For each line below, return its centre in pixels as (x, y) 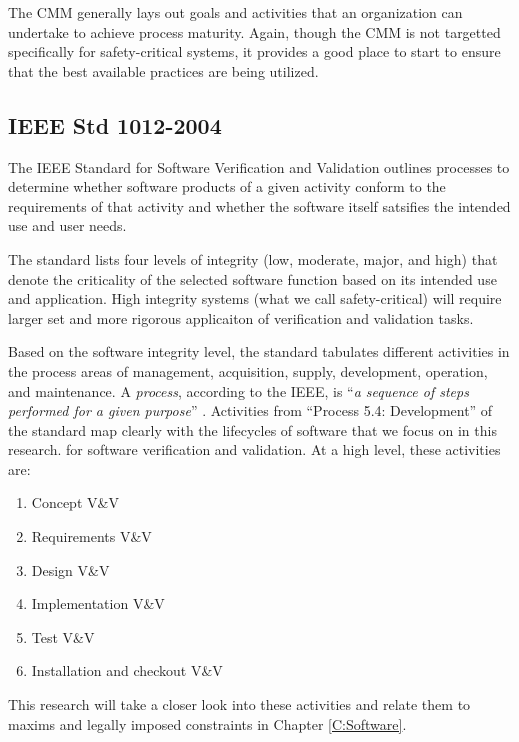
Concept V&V (75, 502)
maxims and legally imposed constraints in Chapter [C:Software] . (207, 723)
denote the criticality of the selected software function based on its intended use (252, 278)
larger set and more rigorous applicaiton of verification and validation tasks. (241, 317)
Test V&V (63, 636)
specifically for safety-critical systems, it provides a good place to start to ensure (254, 51)
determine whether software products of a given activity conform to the (227, 186)
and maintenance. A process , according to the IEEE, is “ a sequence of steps (238, 390)
